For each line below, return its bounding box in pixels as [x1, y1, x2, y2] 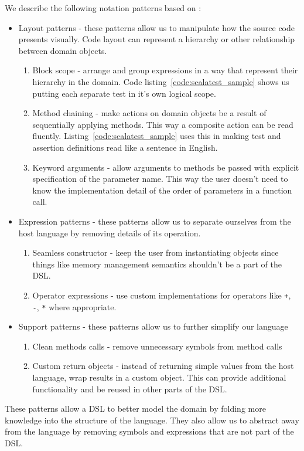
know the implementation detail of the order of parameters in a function [32, 184, 292, 196]
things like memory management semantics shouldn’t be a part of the [32, 257, 282, 270]
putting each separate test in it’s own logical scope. [32, 87, 216, 99]
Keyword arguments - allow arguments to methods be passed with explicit [32, 161, 299, 173]
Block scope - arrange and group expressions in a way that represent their [32, 64, 298, 76]
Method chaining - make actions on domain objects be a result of [32, 107, 267, 119]
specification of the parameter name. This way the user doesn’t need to [32, 172, 288, 185]
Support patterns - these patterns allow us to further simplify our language [18, 320, 288, 333]
